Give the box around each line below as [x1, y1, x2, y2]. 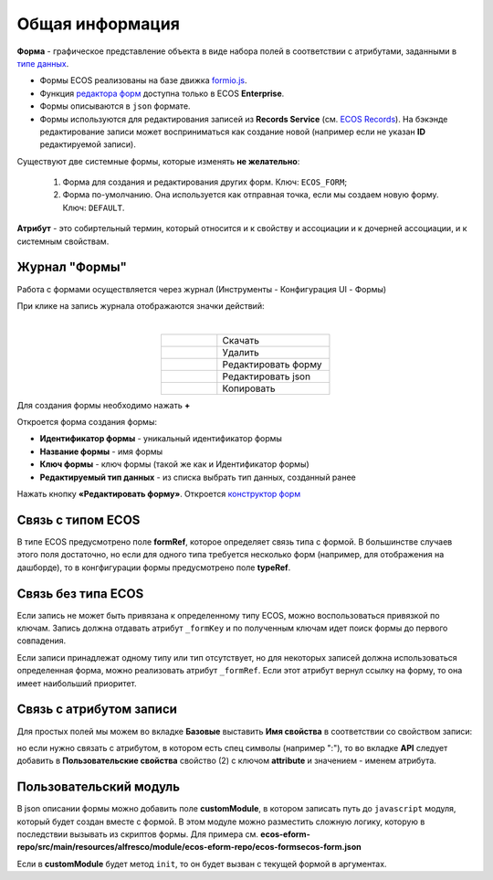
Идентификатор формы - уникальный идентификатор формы [39, 433, 283, 444]
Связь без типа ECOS [16, 586, 144, 601]
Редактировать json [222, 370, 310, 383]
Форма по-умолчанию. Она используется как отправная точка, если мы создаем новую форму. [62, 189, 439, 200]
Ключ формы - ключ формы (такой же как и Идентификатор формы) [39, 459, 309, 470]
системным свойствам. [16, 236, 110, 247]
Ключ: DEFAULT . [62, 202, 125, 213]
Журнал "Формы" [16, 260, 128, 275]
